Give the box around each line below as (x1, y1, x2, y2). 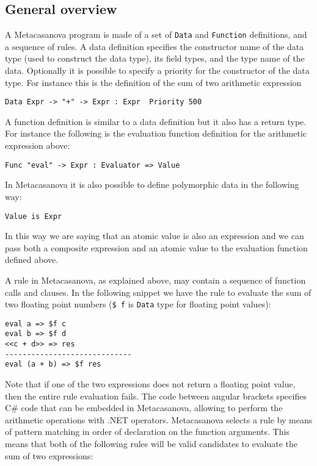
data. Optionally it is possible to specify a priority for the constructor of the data (5, 64, 310, 77)
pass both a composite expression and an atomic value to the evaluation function (5, 241, 308, 254)
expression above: (5, 139, 70, 152)
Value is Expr (5, 212, 62, 221)
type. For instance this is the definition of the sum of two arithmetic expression (5, 76, 302, 88)
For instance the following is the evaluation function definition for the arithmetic (5, 127, 307, 140)
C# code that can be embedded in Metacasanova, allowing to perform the (5, 401, 283, 414)
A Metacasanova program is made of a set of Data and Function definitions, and (5, 28, 307, 41)
